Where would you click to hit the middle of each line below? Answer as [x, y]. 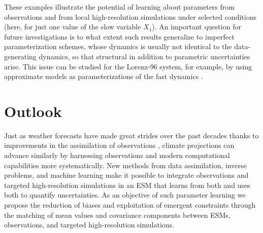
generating [20, 56]
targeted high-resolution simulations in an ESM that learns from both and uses [127, 185]
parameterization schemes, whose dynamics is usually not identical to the [118, 46]
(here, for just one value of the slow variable [73, 27]
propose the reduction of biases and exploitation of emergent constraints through [130, 205]
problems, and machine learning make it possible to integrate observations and [126, 175]
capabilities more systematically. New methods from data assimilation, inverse [125, 165]
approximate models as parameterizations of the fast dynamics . [104, 76]
